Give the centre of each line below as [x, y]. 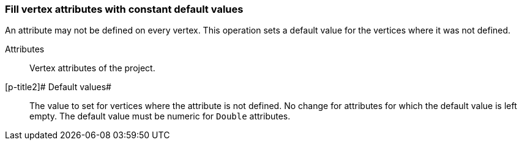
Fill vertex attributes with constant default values [124, 9]
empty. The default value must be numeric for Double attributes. [160, 116]
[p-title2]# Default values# [58, 87]
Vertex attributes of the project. [92, 68]
